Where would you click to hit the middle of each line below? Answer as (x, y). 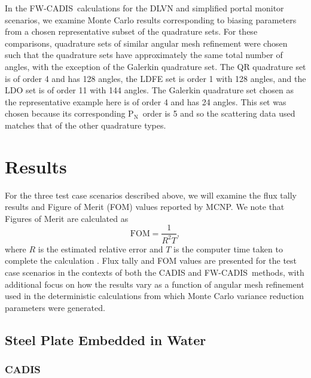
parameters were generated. (55, 307)
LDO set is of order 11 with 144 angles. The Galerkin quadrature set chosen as (149, 90)
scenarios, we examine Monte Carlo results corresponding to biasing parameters (151, 19)
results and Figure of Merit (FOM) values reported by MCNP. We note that (145, 207)
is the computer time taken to (228, 249)
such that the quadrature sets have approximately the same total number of (144, 55)
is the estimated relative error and (100, 249)
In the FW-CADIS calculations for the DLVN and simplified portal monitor (144, 8)
